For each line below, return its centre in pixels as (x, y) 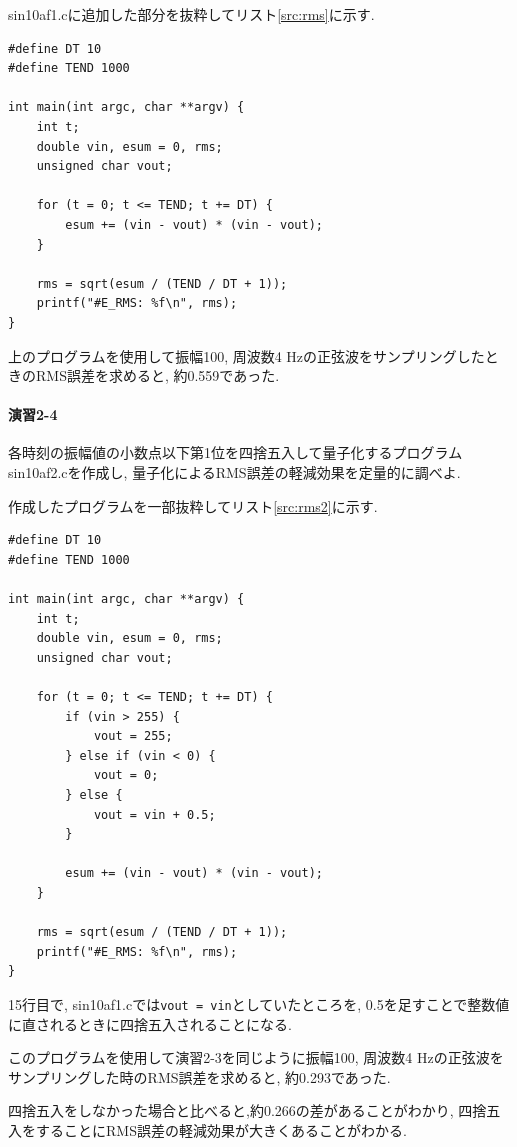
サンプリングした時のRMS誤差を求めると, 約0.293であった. (199, 1076)
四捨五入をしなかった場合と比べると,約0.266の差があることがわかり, (231, 1110)
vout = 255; (133, 736)
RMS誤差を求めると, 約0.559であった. (157, 375)
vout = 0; (126, 775)
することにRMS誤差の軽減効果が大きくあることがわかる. (221, 1129)
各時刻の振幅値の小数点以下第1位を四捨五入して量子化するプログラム (235, 452)
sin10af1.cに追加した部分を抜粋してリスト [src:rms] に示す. (191, 14)
